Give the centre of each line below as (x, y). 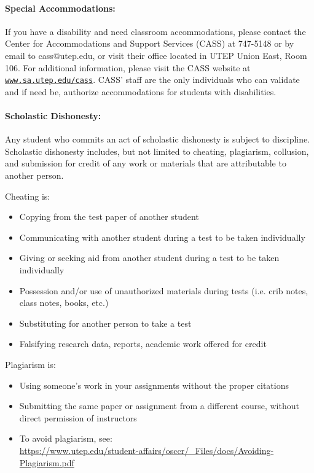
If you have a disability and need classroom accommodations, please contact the (155, 31)
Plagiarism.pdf (47, 462)
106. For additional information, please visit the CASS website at (128, 67)
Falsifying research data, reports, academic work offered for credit (143, 344)
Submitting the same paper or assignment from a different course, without (159, 406)
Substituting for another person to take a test (105, 323)
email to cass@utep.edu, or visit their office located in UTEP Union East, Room (156, 55)
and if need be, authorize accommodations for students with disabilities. (141, 91)
